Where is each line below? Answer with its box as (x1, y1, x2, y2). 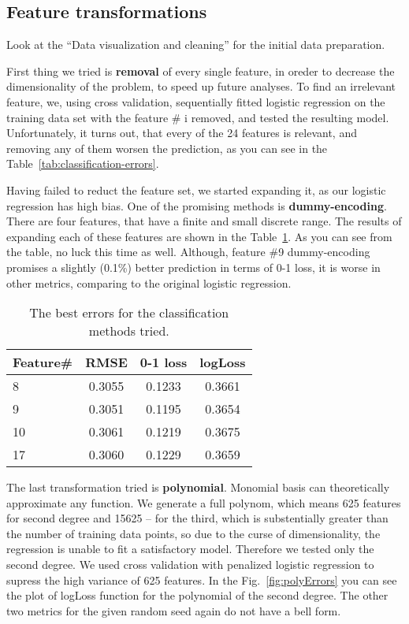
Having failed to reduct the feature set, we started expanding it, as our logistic (6, 181, 386, 198)
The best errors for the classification (29, 303, 229, 322)
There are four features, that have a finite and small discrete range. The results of (6, 213, 402, 229)
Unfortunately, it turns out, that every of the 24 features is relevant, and (6, 124, 357, 141)
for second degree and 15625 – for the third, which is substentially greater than (6, 510, 389, 526)
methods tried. (88, 321, 169, 340)
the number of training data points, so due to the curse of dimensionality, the (6, 525, 381, 541)
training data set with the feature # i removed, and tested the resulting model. (6, 109, 389, 125)
